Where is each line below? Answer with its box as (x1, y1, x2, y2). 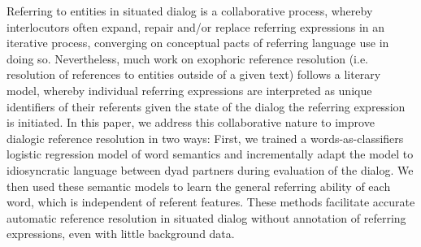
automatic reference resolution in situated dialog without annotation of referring (7, 209, 406, 226)
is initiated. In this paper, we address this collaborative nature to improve (7, 114, 375, 131)
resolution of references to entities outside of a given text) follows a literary (7, 66, 381, 83)
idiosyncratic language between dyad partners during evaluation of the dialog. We (7, 161, 414, 178)
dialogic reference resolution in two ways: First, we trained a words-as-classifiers (7, 129, 404, 146)
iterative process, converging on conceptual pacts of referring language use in (7, 34, 389, 51)
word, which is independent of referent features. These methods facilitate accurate (7, 193, 415, 210)
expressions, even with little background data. (7, 225, 235, 242)
